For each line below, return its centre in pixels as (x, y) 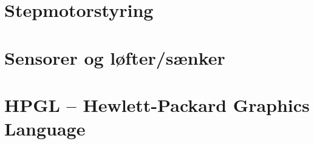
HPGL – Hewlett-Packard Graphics (157, 104)
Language (45, 129)
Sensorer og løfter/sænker (115, 57)
